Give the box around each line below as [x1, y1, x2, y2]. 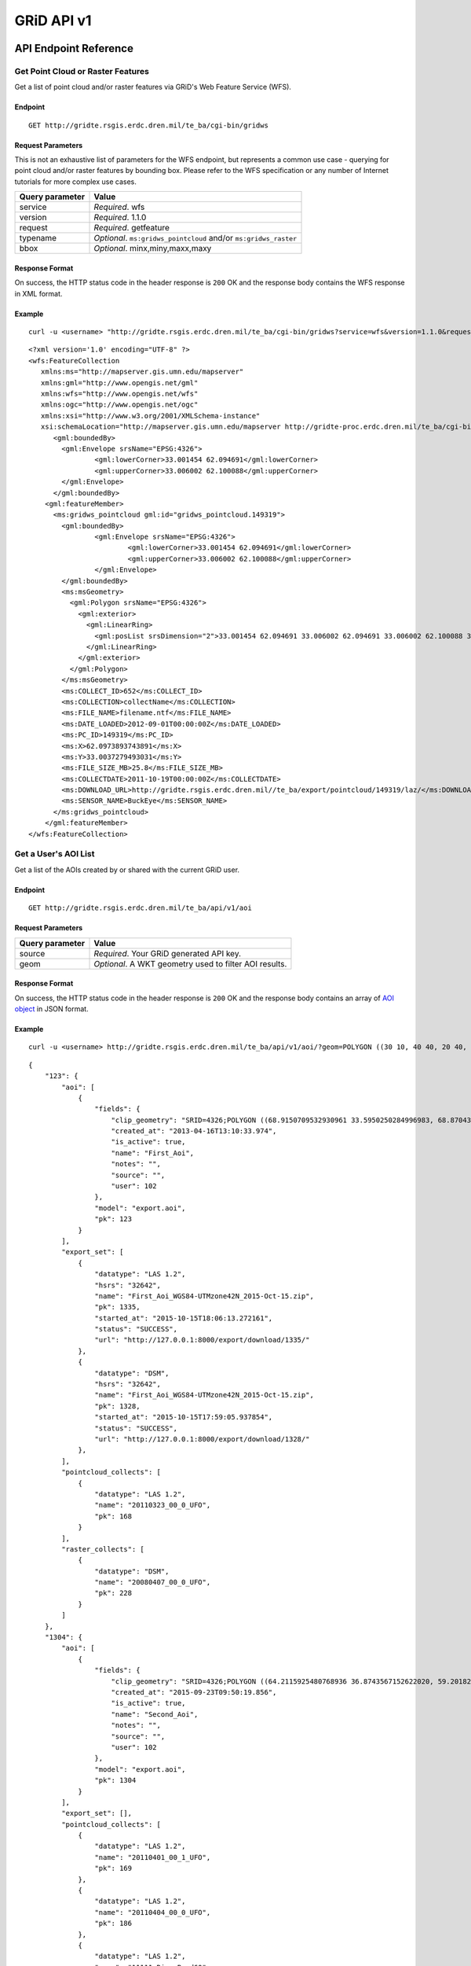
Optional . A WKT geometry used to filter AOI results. [93, 958, 287, 969]
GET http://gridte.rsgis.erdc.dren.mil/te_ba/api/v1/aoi [28, 904, 253, 912]
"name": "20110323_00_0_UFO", [94, 1500, 211, 1510]
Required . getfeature [93, 223, 170, 234]
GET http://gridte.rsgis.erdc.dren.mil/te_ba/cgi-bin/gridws [28, 120, 268, 130]
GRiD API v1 [14, 12, 92, 29]
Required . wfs [93, 201, 145, 212]
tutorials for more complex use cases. [14, 177, 137, 186]
